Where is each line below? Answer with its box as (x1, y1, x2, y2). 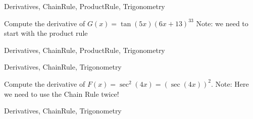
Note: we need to (196, 18, 248, 28)
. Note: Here (211, 78, 249, 89)
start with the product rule (4, 28, 88, 38)
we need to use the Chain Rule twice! (4, 88, 119, 99)
